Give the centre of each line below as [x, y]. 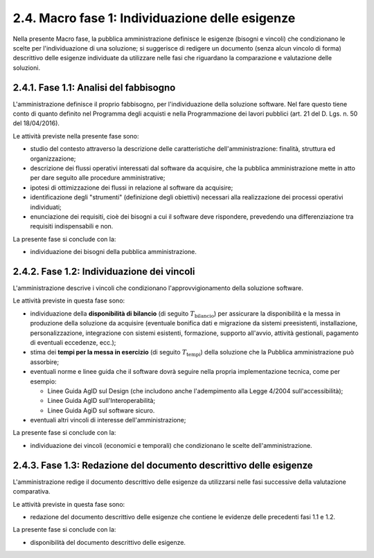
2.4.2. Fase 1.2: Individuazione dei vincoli [104, 271]
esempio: [43, 381]
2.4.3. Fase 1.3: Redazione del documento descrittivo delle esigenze [163, 465]
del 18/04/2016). [36, 123]
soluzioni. [27, 67]
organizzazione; [53, 159]
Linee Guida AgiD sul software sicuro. [101, 410]
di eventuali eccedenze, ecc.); [73, 342]
